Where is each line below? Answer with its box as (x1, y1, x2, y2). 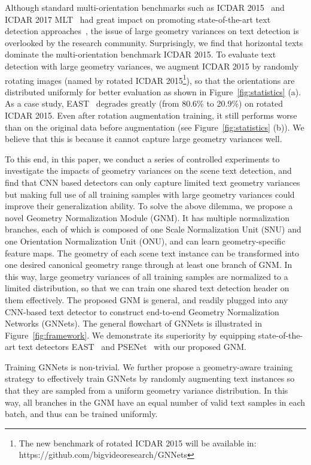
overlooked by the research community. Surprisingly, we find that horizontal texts (5, 36, 303, 49)
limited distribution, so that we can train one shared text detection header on (5, 282, 289, 294)
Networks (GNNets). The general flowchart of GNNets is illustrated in (5, 317, 263, 330)
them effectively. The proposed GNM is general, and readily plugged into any (5, 293, 288, 306)
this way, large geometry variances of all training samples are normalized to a (5, 270, 288, 282)
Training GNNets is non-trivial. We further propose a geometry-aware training (5, 360, 292, 373)
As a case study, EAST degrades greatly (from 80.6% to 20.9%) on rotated (5, 97, 283, 110)
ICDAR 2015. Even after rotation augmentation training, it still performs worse (5, 109, 297, 121)
